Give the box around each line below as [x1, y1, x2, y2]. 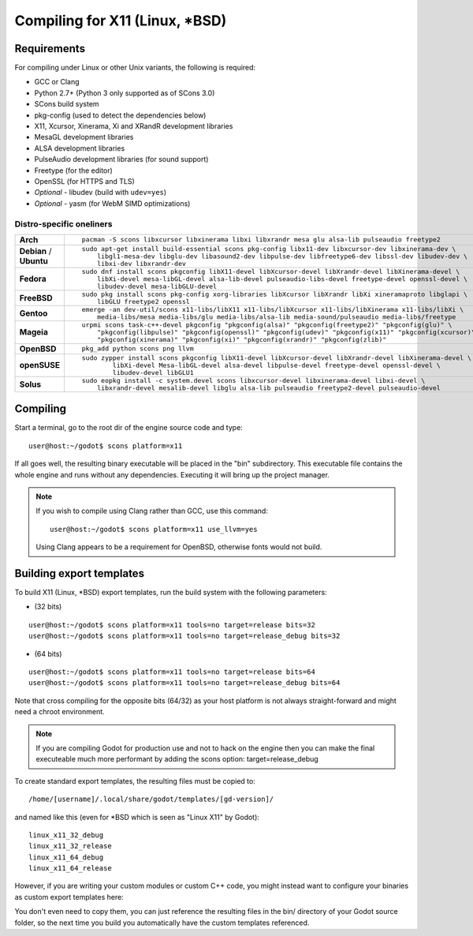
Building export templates [14, 567, 145, 580]
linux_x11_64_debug [28, 852, 104, 862]
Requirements [14, 42, 86, 55]
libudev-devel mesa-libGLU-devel [97, 282, 217, 290]
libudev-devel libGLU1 [112, 368, 194, 376]
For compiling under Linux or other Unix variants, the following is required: [14, 63, 256, 73]
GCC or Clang [34, 77, 80, 87]
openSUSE [19, 360, 61, 371]
